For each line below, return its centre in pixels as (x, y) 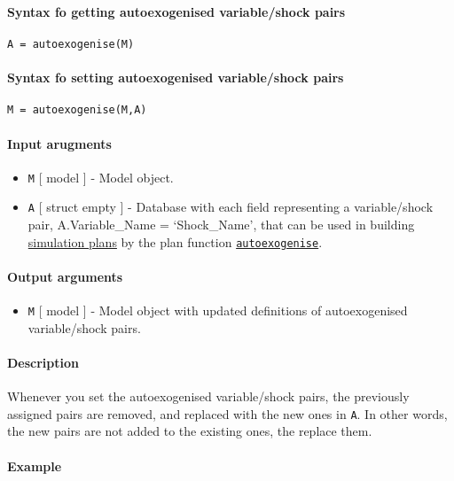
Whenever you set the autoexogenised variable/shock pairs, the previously (208, 396)
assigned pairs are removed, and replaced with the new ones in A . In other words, (227, 413)
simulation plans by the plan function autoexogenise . (175, 241)
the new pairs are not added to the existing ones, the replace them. (190, 431)
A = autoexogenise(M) (71, 44)
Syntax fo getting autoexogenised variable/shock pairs (176, 11)
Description (43, 362)
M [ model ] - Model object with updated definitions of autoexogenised (218, 310)
